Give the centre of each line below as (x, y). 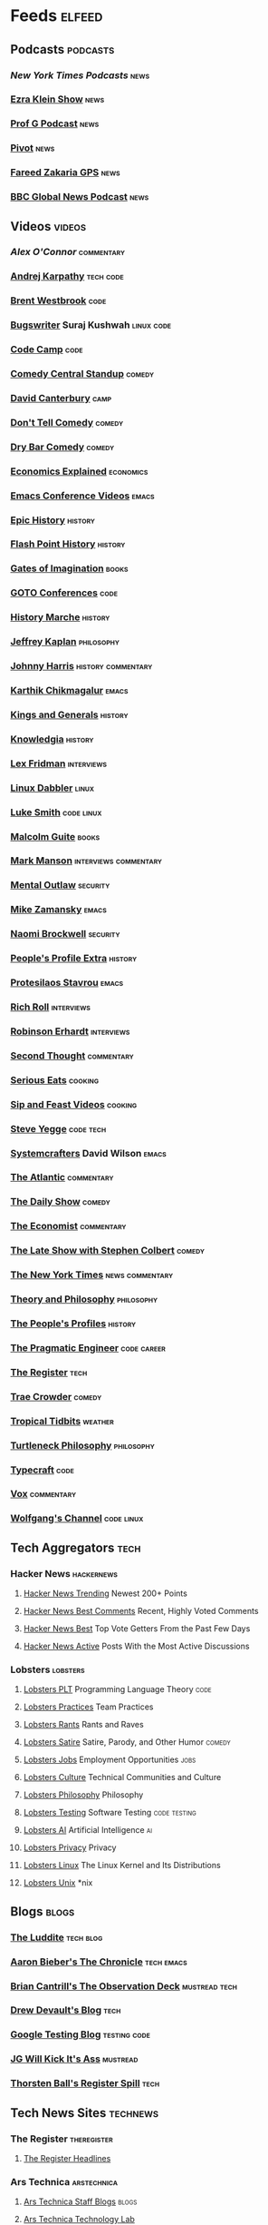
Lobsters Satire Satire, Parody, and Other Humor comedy (127, 1742)
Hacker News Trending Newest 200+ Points (105, 1593)
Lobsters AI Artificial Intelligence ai (88, 1830)
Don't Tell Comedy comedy (67, 422)
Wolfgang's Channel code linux (77, 1519)
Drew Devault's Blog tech (66, 2010)
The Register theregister (62, 2139)
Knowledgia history (52, 739)
